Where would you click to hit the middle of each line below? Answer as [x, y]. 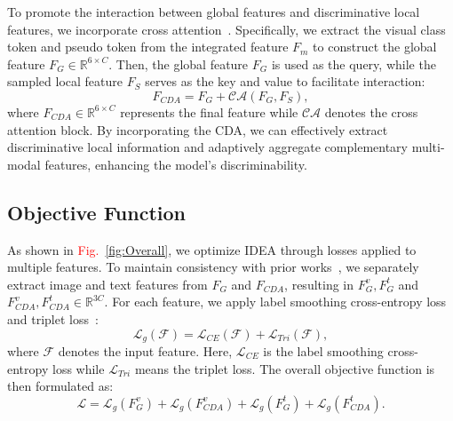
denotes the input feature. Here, [145, 350]
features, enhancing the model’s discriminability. [176, 164]
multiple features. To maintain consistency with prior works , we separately [213, 267]
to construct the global [375, 47]
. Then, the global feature [179, 64]
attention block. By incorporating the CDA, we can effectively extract [198, 129]
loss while [78, 368]
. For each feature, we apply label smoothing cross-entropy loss [275, 302]
